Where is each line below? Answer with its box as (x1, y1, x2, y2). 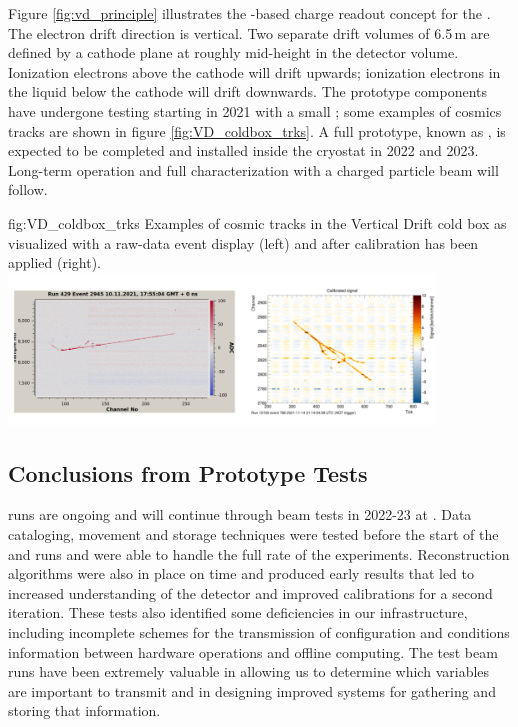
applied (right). (8, 252, 102, 273)
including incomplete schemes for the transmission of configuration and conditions (8, 621, 510, 642)
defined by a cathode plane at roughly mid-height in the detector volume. (8, 42, 459, 63)
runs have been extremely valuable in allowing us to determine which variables (8, 661, 490, 682)
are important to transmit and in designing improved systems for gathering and (8, 680, 496, 701)
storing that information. (8, 700, 161, 721)
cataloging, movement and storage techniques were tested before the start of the (8, 523, 499, 544)
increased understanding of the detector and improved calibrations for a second (8, 582, 493, 603)
